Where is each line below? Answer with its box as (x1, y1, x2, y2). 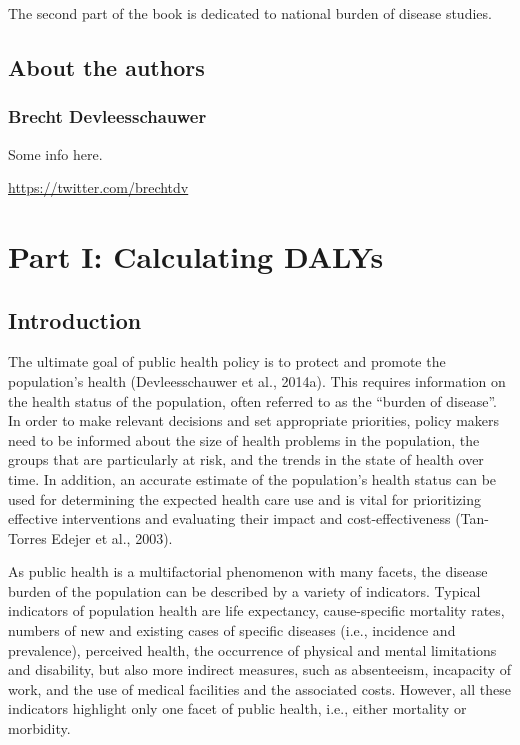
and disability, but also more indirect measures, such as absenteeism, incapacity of (8, 659, 512, 680)
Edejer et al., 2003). (51, 527, 173, 548)
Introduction (8, 304, 142, 335)
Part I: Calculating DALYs (8, 235, 384, 276)
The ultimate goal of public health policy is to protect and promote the (8, 351, 446, 372)
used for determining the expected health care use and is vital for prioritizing (8, 488, 481, 509)
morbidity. (8, 718, 71, 739)
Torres (8, 527, 47, 548)
